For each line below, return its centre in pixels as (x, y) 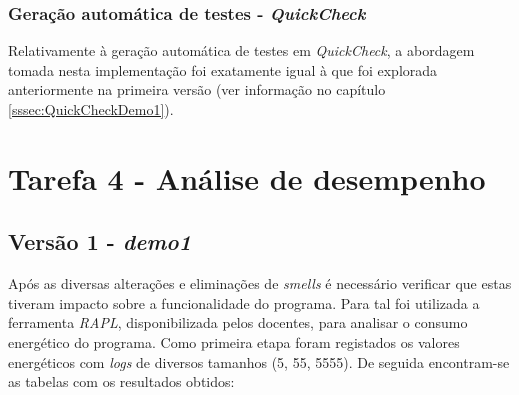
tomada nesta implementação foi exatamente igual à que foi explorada (223, 69)
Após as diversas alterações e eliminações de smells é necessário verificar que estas (260, 283)
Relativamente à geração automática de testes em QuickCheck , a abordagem (241, 50)
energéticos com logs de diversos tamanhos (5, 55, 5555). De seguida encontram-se (259, 361)
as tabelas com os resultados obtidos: (121, 381)
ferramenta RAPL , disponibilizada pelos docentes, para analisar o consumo (238, 322)
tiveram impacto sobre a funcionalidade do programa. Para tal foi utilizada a (244, 302)
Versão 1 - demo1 (100, 241)
